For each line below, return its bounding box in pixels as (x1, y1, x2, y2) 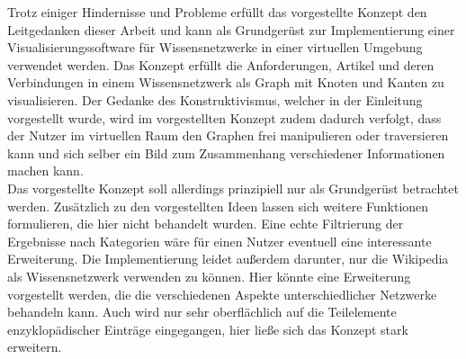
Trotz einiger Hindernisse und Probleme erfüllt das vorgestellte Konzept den (7, 3, 427, 21)
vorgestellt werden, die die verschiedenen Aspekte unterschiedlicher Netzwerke (7, 284, 437, 303)
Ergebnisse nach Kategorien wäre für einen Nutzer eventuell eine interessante (7, 231, 432, 250)
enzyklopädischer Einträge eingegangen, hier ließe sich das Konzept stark (7, 319, 408, 338)
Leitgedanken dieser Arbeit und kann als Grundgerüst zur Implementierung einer (7, 20, 455, 39)
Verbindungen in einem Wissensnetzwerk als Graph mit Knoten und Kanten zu (7, 73, 444, 92)
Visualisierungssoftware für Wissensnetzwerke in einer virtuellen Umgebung (7, 38, 423, 57)
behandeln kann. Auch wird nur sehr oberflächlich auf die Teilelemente (7, 302, 397, 321)
